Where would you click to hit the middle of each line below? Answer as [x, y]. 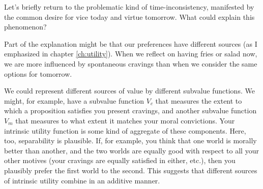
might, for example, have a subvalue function [74, 100]
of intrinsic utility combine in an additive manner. [82, 180]
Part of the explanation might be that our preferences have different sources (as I [131, 43]
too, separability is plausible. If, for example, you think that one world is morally [130, 140]
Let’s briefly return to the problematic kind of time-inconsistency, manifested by [129, 7]
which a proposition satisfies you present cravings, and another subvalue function [130, 111]
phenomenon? [25, 27]
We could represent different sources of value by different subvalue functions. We [129, 91]
